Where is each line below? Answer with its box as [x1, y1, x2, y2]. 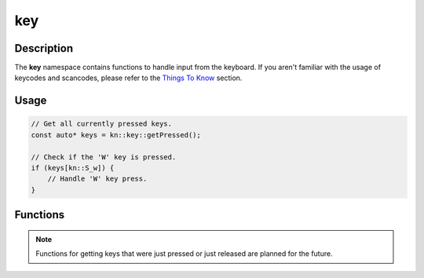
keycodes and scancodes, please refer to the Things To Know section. [14, 73, 243, 82]
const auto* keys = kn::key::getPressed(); [31, 130, 202, 139]
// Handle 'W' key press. [47, 174, 148, 184]
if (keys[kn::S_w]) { [31, 163, 115, 173]
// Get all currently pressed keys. [31, 119, 173, 129]
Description [14, 42, 74, 55]
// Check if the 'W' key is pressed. [31, 152, 177, 161]
